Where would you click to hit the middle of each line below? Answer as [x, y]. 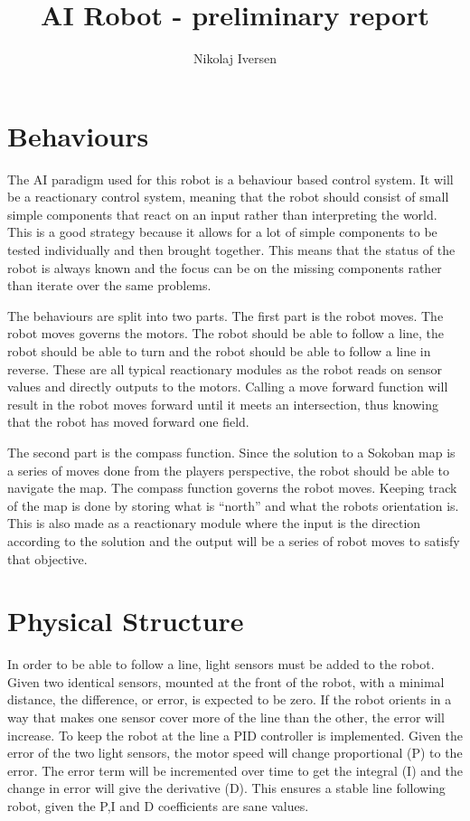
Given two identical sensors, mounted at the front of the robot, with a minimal [226, 681]
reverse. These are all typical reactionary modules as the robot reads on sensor [225, 368]
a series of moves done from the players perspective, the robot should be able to [229, 470]
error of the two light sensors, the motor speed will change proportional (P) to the [235, 753]
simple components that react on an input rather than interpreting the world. [222, 214]
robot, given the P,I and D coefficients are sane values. [158, 806]
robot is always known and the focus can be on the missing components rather [225, 267]
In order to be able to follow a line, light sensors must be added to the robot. [221, 664]
